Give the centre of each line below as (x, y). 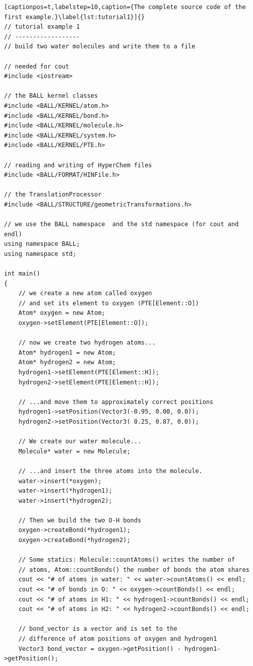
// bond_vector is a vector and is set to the (98, 629)
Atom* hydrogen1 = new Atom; (67, 352)
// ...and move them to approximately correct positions (116, 402)
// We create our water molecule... (80, 442)
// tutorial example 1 (42, 27)
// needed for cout (37, 66)
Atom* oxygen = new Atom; (62, 313)
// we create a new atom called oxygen (85, 293)
